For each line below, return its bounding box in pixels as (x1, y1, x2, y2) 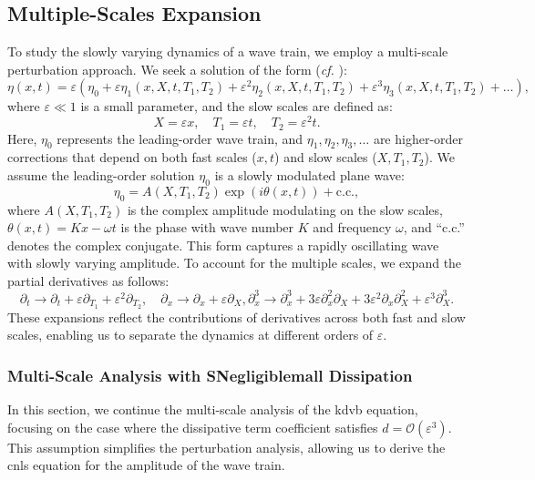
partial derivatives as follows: (7, 271, 170, 290)
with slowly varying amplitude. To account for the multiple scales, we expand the (7, 253, 462, 272)
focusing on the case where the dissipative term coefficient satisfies (7, 417, 378, 436)
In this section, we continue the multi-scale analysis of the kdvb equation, (7, 400, 418, 419)
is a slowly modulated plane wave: (214, 165, 405, 184)
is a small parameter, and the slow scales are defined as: (80, 97, 393, 116)
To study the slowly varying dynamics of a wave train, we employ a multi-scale (7, 42, 448, 61)
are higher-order (373, 128, 464, 148)
